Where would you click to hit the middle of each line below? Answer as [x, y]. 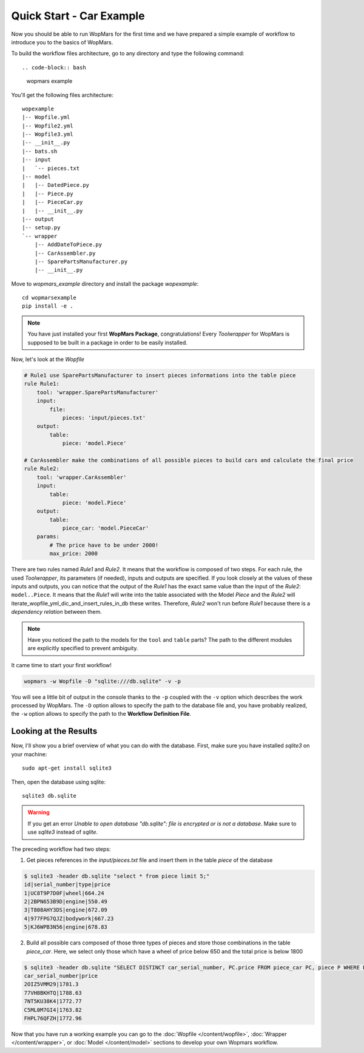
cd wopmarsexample [49, 298]
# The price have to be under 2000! [104, 545]
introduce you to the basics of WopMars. [62, 42]
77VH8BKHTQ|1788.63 [53, 993]
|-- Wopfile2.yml [48, 126]
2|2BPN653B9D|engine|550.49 [66, 902]
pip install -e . [48, 306]
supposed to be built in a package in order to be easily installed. [108, 342]
